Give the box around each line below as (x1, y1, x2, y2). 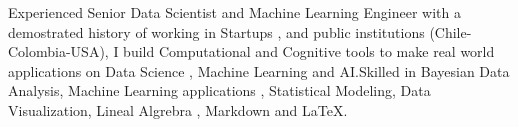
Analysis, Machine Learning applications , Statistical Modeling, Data (8, 80, 431, 101)
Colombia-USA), (8, 41, 109, 62)
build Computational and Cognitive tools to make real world (123, 41, 495, 62)
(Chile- (429, 21, 472, 42)
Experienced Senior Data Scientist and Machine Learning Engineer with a (8, 2, 461, 22)
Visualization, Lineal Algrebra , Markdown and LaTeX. (8, 99, 348, 120)
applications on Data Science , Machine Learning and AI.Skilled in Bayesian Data (8, 60, 510, 81)
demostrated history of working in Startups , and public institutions (8, 21, 425, 42)
